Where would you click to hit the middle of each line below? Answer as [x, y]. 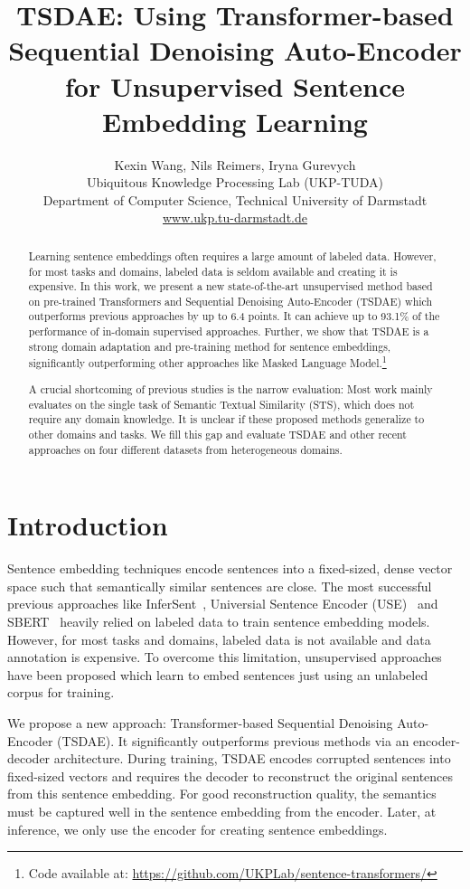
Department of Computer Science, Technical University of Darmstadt [235, 199]
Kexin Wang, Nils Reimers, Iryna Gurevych [235, 164]
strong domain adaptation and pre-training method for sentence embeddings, [210, 346]
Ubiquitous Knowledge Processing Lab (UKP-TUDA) [235, 182]
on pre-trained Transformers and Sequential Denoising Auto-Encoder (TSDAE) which [230, 301]
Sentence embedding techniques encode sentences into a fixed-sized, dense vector [230, 568]
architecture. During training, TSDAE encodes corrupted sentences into [252, 758]
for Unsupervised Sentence [235, 85]
